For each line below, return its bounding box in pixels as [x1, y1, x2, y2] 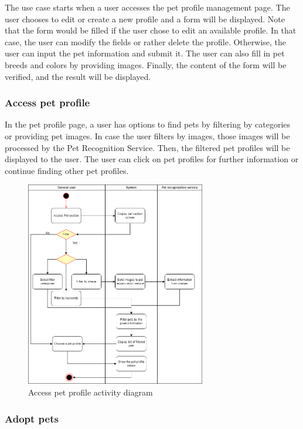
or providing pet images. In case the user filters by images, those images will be [5, 129, 290, 142]
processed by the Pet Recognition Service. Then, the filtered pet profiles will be [5, 141, 290, 153]
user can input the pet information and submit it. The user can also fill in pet [5, 47, 285, 59]
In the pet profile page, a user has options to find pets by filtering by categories [5, 118, 291, 130]
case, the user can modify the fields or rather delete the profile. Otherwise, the [5, 35, 287, 48]
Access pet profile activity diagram [28, 386, 153, 398]
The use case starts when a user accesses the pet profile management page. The [5, 1, 290, 13]
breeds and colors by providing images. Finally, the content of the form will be [5, 58, 287, 71]
